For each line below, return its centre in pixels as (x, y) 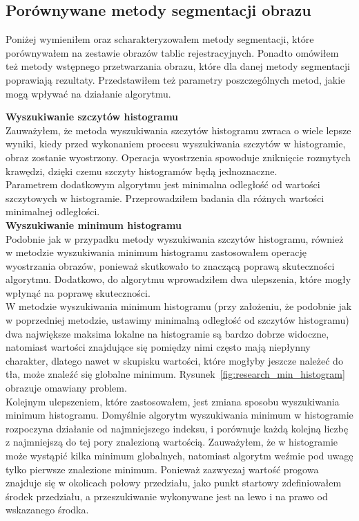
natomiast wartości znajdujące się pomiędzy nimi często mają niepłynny (158, 347)
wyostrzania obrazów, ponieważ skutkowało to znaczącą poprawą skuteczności (170, 265)
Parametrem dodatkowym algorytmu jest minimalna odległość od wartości (163, 184)
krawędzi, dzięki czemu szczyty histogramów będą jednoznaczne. (142, 171)
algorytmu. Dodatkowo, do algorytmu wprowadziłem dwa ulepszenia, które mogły (178, 279)
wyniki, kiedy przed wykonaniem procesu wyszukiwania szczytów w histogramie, (176, 144)
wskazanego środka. (47, 510)
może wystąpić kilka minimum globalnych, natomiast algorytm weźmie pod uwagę (179, 456)
